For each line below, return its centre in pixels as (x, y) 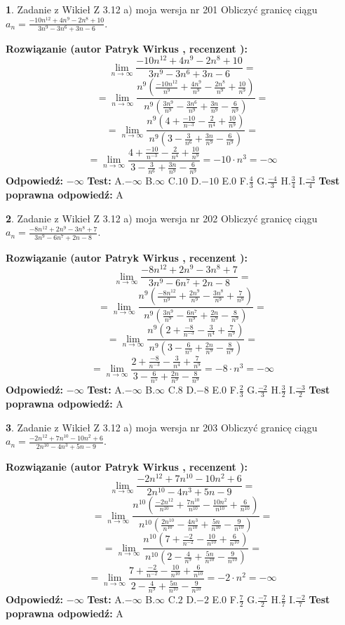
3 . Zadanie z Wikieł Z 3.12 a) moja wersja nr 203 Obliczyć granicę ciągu (162, 427)
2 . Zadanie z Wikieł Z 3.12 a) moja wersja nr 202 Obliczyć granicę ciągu (162, 218)
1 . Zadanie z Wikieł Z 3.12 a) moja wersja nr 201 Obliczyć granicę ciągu (162, 9)
